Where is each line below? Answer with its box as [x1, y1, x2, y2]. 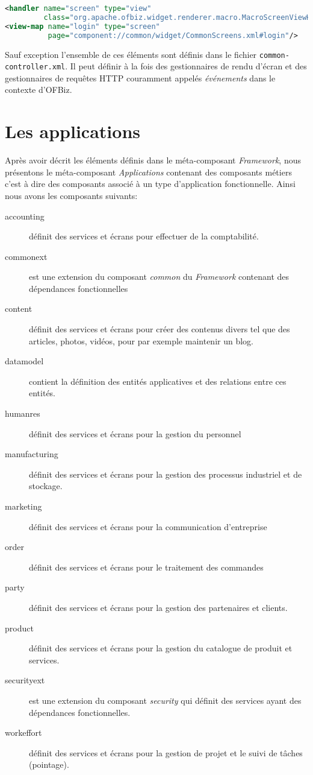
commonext [5, 250, 48, 262]
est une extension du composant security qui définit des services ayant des [29, 694, 302, 706]
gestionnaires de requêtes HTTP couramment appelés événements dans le [5, 71, 276, 84]
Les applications [5, 119, 140, 144]
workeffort [5, 726, 42, 739]
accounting [5, 209, 45, 222]
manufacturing [5, 448, 58, 460]
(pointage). [29, 758, 69, 771]
